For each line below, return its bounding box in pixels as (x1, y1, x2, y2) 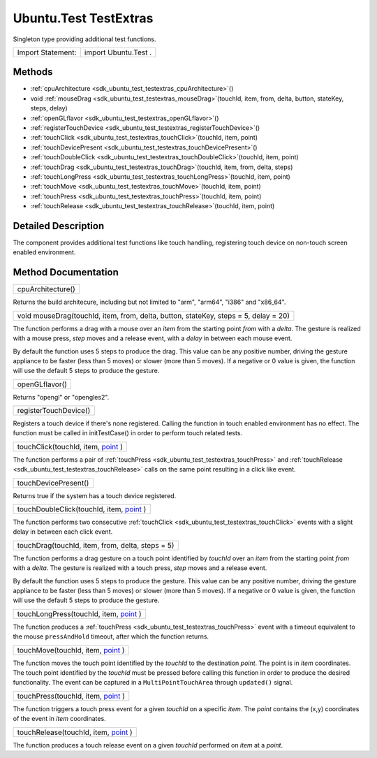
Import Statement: (17, 48, 77, 57)
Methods (13, 66, 53, 78)
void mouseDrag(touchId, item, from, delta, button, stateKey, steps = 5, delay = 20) (17, 311, 290, 321)
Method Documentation (13, 266, 119, 279)
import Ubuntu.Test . (84, 48, 152, 57)
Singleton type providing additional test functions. (13, 35, 156, 43)
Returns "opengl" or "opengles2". (13, 393, 110, 401)
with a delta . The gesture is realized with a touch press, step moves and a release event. (13, 564, 267, 572)
